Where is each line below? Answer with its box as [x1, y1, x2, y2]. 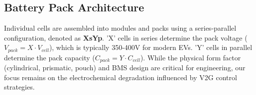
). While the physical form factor [140, 52, 241, 62]
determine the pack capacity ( [4, 52, 95, 62]
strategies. [4, 82, 35, 92]
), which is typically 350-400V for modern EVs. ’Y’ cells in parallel [49, 42, 253, 52]
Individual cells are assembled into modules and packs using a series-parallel [4, 23, 237, 33]
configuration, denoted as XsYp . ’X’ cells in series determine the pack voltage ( [4, 32, 248, 43]
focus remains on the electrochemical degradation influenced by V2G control [4, 72, 237, 82]
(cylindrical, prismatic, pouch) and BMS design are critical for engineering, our [4, 62, 246, 73]
